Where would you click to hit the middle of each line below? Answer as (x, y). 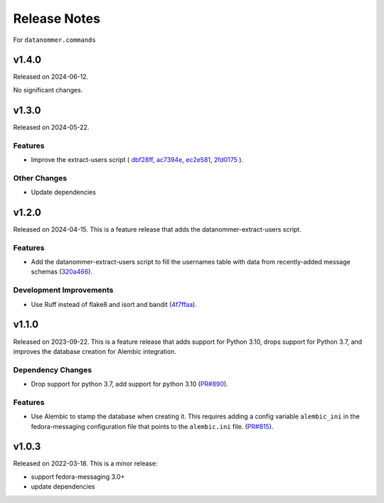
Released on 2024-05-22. (51, 127)
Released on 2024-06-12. (51, 77)
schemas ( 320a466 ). (62, 272)
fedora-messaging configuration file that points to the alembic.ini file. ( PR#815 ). (152, 426)
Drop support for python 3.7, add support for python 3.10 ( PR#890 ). (130, 384)
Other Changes (40, 178)
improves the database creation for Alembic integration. (95, 351)
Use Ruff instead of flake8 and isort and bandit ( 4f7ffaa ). (114, 304)
